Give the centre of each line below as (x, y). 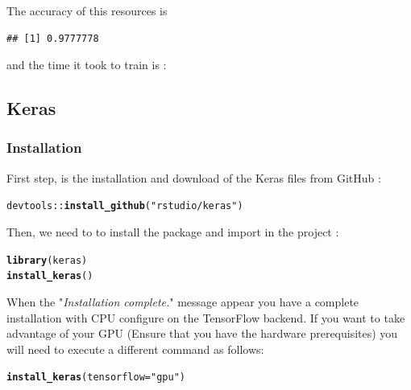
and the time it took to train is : (87, 65)
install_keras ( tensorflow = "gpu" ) (96, 378)
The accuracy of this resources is (87, 10)
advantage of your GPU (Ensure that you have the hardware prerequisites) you (202, 333)
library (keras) (47, 260)
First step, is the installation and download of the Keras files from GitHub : (194, 177)
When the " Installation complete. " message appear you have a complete (183, 301)
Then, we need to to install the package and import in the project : (173, 232)
